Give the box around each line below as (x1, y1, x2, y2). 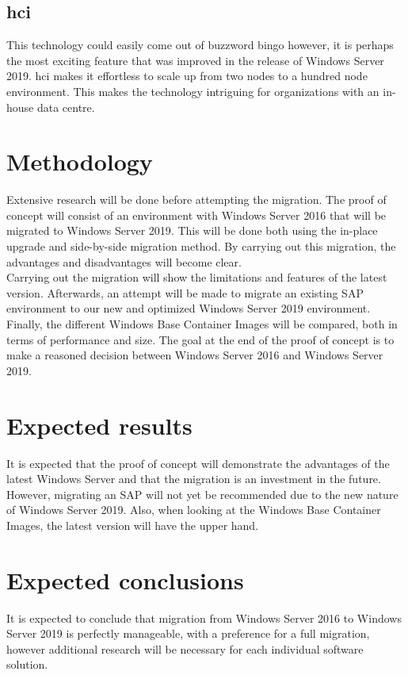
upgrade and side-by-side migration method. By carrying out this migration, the (6, 238, 396, 255)
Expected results (6, 408, 193, 441)
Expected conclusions (6, 563, 244, 596)
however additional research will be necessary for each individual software (6, 640, 364, 657)
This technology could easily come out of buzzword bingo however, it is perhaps (6, 36, 394, 53)
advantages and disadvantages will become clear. (6, 253, 242, 270)
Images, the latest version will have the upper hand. (6, 516, 259, 533)
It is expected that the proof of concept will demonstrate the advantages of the (6, 454, 390, 471)
